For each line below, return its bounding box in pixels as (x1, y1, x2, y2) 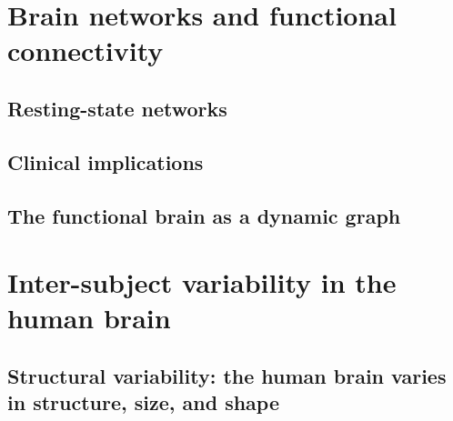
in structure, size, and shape (7, 388, 279, 416)
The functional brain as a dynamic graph (7, 201, 401, 229)
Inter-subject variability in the (7, 264, 397, 301)
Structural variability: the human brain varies (7, 361, 447, 389)
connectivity (7, 32, 164, 69)
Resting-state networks (7, 94, 227, 122)
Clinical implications (7, 147, 204, 175)
